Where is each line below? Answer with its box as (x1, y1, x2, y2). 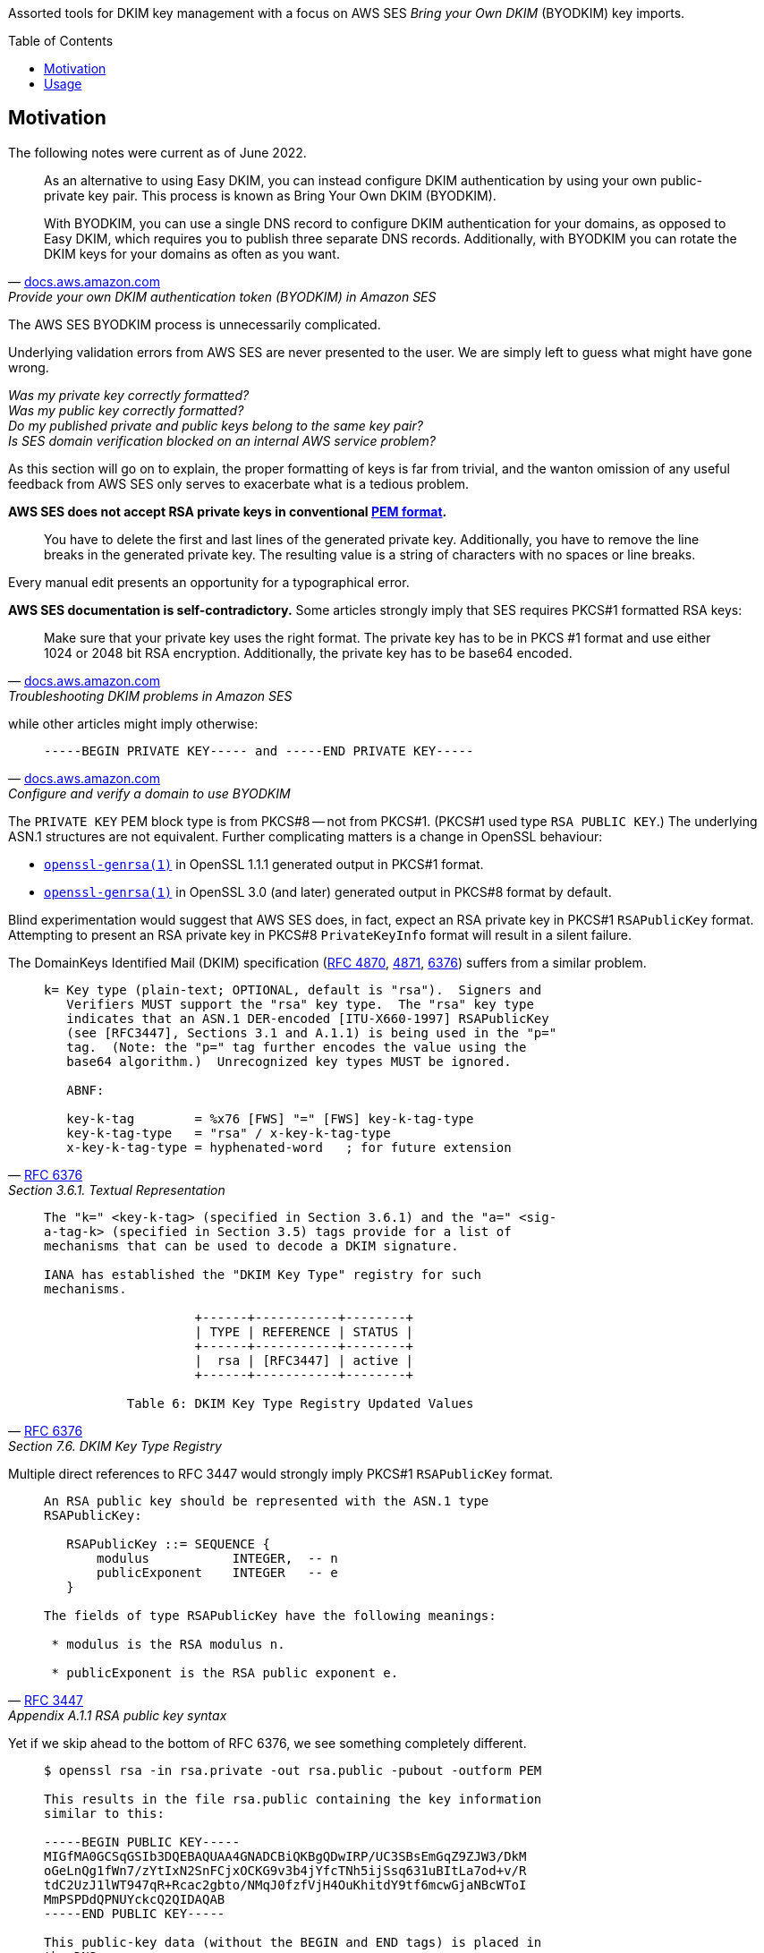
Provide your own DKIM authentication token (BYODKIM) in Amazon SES (8, 288, 437, 304)
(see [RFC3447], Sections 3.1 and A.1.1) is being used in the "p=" (66, 1025, 557, 1040)
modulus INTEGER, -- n (97, 1550, 338, 1565)
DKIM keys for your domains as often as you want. (44, 245, 340, 261)
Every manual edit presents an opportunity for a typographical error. (8, 574, 410, 590)
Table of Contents (8, 33, 114, 48)
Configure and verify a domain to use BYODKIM (8, 785, 291, 801)
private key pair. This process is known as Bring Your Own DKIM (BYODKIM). (44, 187, 497, 203)
